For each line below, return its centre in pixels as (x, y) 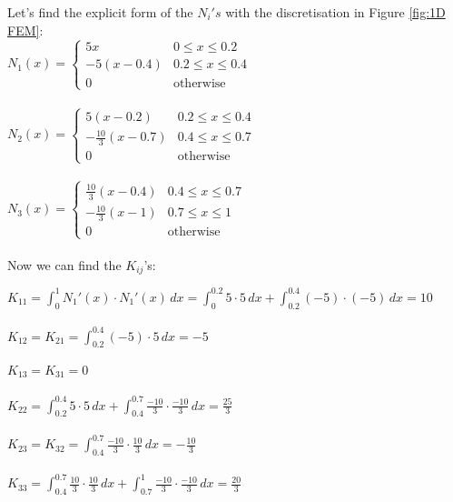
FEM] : (25, 30)
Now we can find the (64, 264)
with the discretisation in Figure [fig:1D (335, 12)
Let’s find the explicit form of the (100, 12)
